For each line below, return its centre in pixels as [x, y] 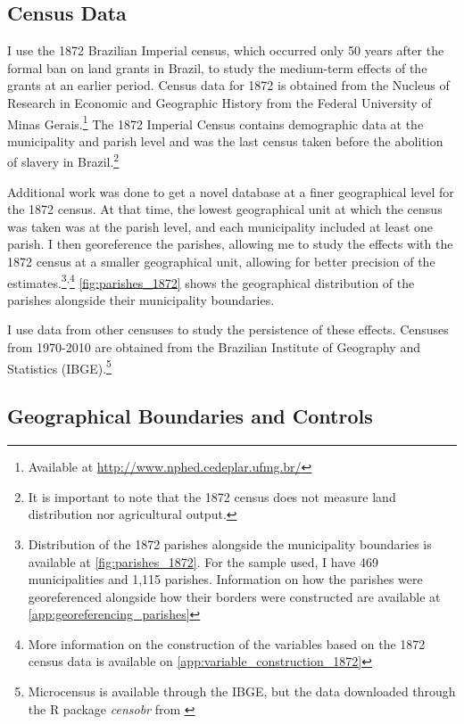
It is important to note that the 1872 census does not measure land [212, 496]
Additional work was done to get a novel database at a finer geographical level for [231, 191]
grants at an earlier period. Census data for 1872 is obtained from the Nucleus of [228, 85]
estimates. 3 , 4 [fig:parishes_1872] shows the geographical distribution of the [211, 281]
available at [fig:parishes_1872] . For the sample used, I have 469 [203, 561]
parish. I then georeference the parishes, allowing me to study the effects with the [230, 244]
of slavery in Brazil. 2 [63, 160]
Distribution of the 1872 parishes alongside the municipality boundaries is [230, 543]
